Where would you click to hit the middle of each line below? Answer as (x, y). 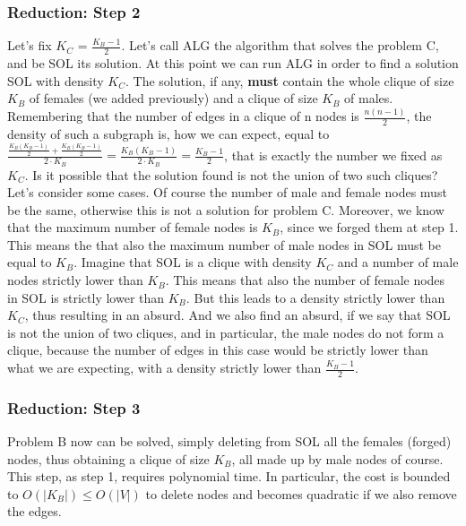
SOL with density (56, 80)
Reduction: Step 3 (74, 407)
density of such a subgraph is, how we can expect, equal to (168, 133)
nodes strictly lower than (75, 280)
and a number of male (398, 262)
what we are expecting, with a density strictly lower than (164, 368)
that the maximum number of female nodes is (133, 227)
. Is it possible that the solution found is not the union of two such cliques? (231, 174)
